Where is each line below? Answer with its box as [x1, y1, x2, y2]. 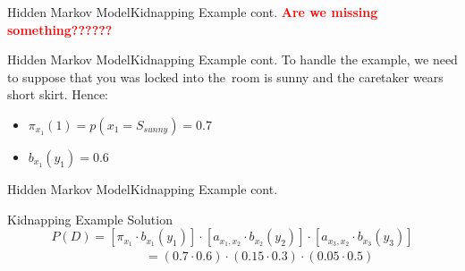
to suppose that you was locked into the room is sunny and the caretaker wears [7, 67, 444, 86]
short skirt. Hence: [7, 85, 109, 104]
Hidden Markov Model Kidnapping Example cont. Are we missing [7, 3, 378, 21]
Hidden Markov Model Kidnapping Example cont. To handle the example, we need [7, 50, 458, 69]
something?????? [7, 20, 113, 38]
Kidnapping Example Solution [7, 209, 173, 228]
